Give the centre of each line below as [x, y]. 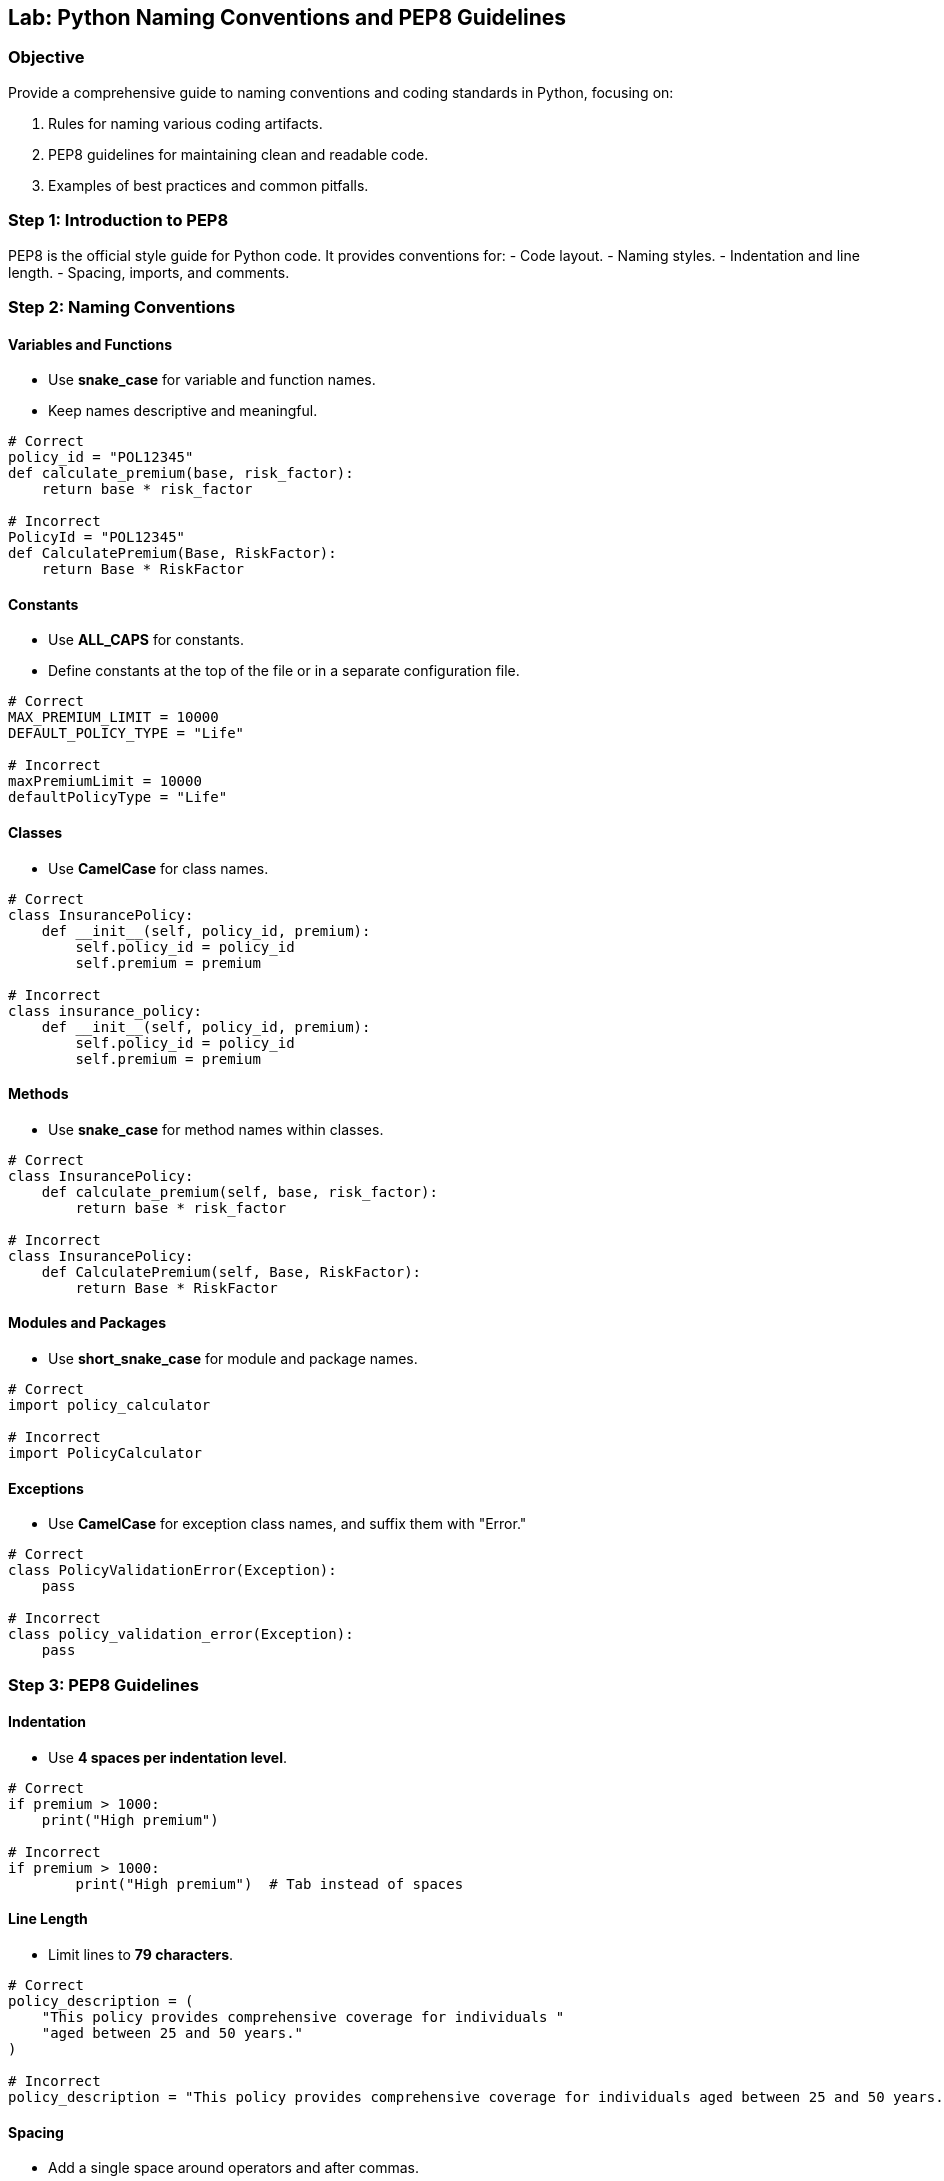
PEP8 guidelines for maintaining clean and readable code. [238, 154]
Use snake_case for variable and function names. [212, 380]
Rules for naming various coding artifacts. [185, 123]
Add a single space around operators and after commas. [233, 2168]
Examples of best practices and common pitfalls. [208, 185]
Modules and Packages [87, 1323]
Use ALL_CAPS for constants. [146, 640]
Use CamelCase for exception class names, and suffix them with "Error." [287, 1524]
